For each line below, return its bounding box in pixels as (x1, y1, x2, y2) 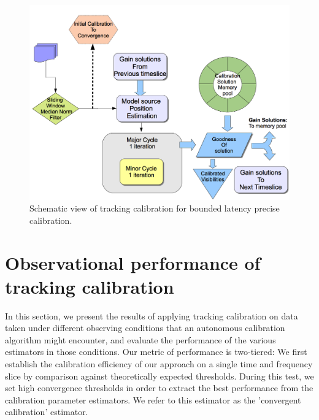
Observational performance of (5, 250, 261, 275)
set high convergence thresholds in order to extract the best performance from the (5, 381, 313, 394)
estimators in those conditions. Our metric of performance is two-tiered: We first (5, 345, 307, 358)
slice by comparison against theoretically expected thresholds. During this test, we (5, 369, 314, 382)
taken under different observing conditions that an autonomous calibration (5, 321, 285, 334)
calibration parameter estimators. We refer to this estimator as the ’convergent (5, 393, 301, 406)
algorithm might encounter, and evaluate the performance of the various (5, 333, 276, 346)
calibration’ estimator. (5, 405, 88, 418)
